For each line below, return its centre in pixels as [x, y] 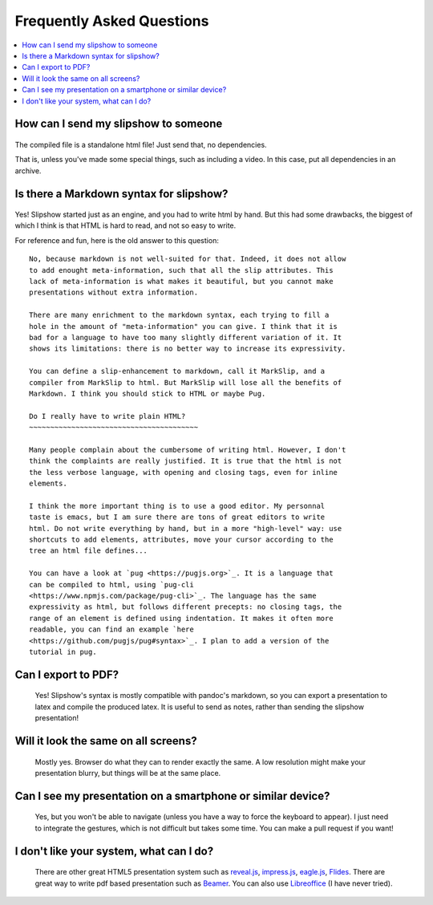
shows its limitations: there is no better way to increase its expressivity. [188, 349]
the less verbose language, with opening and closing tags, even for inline [184, 472]
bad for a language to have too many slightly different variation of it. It [186, 337]
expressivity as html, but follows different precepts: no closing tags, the [186, 607]
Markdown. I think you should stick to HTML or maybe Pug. [148, 394]
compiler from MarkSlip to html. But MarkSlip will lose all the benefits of [186, 382]
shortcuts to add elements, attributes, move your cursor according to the [181, 540]
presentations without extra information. [114, 292]
